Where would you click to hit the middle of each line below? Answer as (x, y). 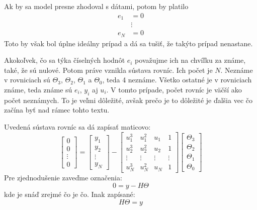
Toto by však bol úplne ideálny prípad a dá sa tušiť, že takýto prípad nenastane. (128, 43)
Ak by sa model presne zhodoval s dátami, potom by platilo (96, 6)
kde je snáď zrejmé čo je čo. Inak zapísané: (70, 194)
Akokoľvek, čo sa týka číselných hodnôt (65, 60)
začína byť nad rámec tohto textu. (57, 110)
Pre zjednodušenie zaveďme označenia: (63, 178)
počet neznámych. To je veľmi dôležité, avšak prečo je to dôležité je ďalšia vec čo (128, 100)
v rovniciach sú (27, 80)
